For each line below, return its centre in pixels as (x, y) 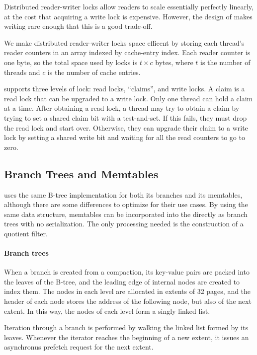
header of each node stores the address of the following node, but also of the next (128, 301)
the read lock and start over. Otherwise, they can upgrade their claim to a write (126, 127)
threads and (22, 72)
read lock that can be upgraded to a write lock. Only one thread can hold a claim (128, 98)
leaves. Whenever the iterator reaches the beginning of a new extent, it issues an (127, 337)
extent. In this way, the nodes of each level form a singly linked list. (107, 311)
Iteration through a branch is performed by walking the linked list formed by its (126, 327)
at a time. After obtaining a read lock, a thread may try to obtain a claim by (122, 108)
